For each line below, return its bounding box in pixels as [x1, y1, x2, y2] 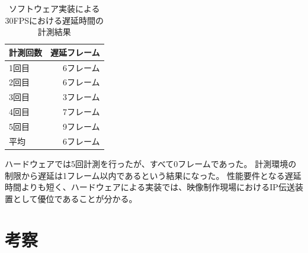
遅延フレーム [50, 46, 100, 58]
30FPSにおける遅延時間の [5, 14, 104, 26]
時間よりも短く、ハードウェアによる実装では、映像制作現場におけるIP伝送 [5, 181, 295, 193]
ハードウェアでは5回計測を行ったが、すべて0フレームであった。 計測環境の [5, 157, 297, 169]
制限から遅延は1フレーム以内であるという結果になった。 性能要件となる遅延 [5, 169, 301, 181]
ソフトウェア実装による [9, 2, 100, 14]
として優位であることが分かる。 [12, 192, 137, 204]
